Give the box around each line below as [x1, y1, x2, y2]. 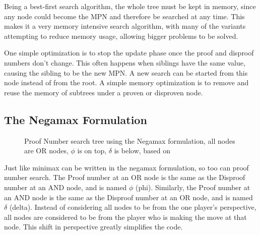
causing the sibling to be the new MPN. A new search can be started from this [4, 67, 248, 78]
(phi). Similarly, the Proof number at [136, 182, 250, 192]
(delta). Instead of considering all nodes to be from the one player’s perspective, [9, 202, 256, 212]
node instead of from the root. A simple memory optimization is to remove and [4, 77, 249, 88]
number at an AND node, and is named [4, 182, 127, 192]
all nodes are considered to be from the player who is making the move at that [4, 211, 247, 222]
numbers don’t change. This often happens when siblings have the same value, [4, 57, 245, 68]
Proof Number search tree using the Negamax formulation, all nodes [24, 135, 235, 146]
